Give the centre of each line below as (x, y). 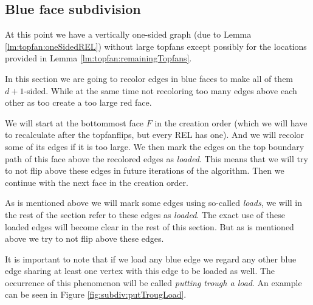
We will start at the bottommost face (74, 122)
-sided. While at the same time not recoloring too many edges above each (160, 90)
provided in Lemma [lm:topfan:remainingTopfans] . (98, 58)
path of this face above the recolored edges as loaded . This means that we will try (156, 158)
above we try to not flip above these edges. (84, 238)
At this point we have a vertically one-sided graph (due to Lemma (128, 34)
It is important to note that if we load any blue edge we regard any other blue (151, 259)
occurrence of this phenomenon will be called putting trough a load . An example (153, 282)
